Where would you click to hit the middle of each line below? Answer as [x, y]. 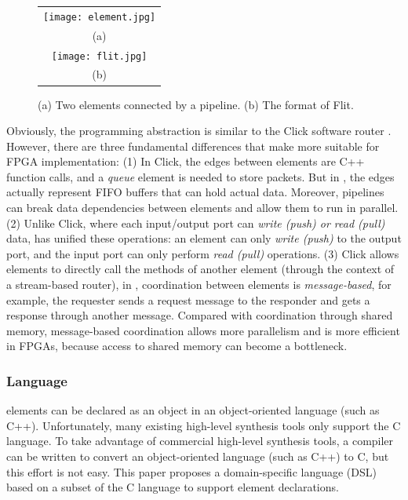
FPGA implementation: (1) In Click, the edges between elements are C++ [186, 161]
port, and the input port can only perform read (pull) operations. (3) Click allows [203, 253]
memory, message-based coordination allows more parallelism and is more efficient [203, 330]
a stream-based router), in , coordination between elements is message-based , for [199, 285]
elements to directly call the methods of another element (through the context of [200, 269]
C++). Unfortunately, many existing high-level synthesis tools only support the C [204, 425]
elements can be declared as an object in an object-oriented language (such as [193, 410]
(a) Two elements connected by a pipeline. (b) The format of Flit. [196, 104]
